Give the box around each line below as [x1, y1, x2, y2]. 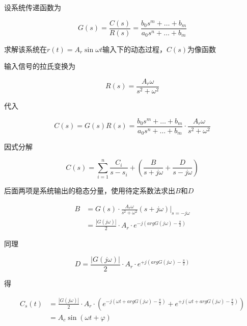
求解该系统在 [4, 43, 47, 54]
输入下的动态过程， [102, 43, 167, 54]
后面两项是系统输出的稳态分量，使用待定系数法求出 [4, 185, 175, 196]
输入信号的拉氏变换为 [4, 61, 75, 71]
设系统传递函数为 [4, 2, 61, 12]
